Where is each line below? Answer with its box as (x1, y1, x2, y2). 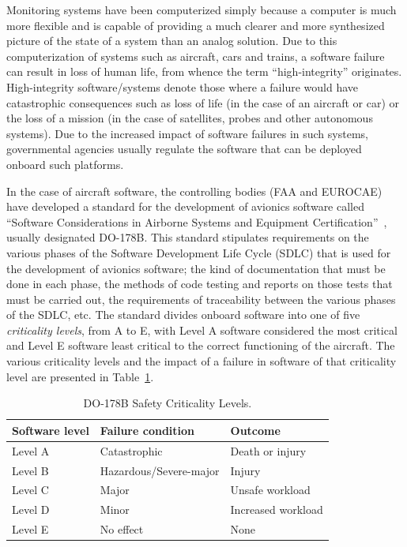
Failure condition (100, 421, 195, 438)
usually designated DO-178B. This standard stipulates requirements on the (6, 229, 369, 245)
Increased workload (230, 501, 323, 518)
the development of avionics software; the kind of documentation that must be (6, 260, 386, 276)
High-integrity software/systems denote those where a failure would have (6, 78, 359, 95)
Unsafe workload (230, 481, 311, 498)
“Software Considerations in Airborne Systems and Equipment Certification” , (6, 213, 387, 230)
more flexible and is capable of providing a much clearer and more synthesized (6, 17, 385, 33)
